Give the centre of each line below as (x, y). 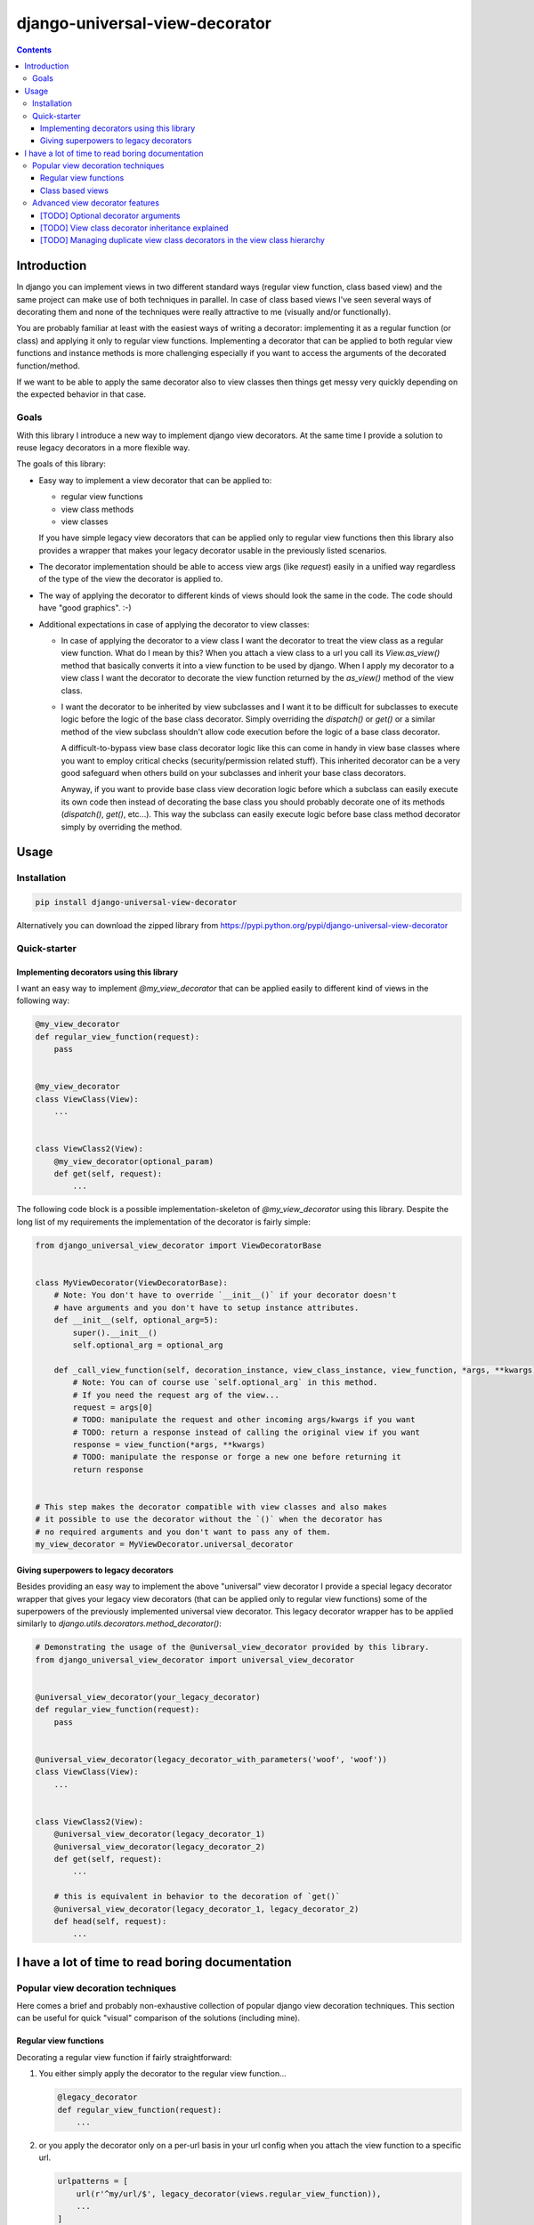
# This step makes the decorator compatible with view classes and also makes (211, 1507)
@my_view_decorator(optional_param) (133, 1161)
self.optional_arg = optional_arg (148, 1345)
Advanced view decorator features (96, 203)
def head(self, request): (110, 1921)
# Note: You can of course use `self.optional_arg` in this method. (225, 1383)
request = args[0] (113, 1407)
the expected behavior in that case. (81, 394)
